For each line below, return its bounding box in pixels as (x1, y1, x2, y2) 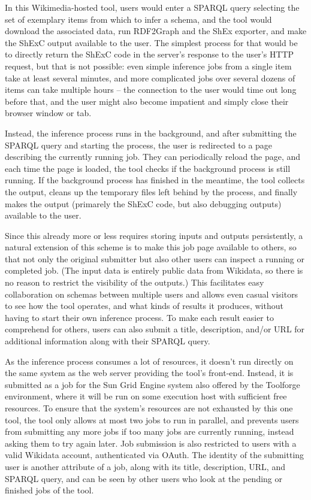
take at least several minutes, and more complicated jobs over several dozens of (5, 71, 295, 84)
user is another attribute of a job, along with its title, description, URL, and (5, 460, 285, 472)
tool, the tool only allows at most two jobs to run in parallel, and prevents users (5, 413, 299, 426)
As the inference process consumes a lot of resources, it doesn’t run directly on (5, 354, 294, 367)
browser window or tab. (5, 107, 92, 119)
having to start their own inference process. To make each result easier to (5, 311, 274, 323)
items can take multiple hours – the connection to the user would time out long (5, 83, 297, 96)
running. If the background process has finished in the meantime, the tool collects (5, 174, 305, 186)
